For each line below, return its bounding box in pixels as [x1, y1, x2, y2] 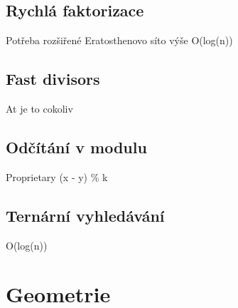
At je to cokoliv [6, 101, 73, 115]
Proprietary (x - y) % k [6, 169, 108, 184]
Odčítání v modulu [6, 135, 147, 158]
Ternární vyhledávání [6, 204, 165, 226]
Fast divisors [6, 68, 100, 90]
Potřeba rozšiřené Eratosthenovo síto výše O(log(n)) [6, 33, 233, 48]
